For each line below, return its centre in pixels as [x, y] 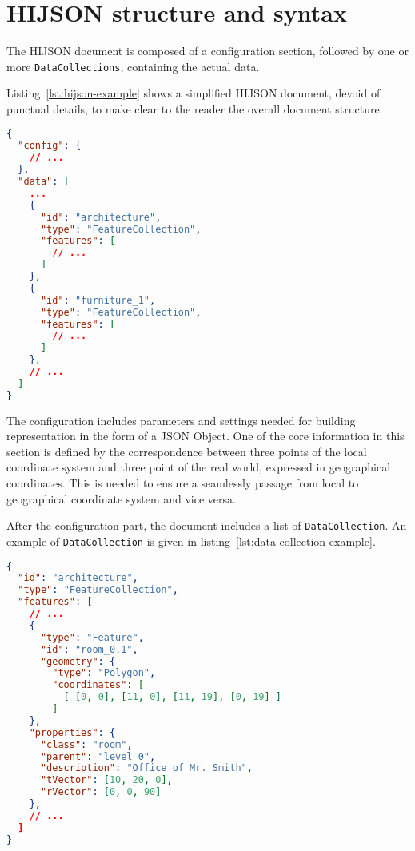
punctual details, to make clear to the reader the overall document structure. [195, 108]
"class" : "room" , [86, 744]
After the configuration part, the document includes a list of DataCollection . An [207, 525]
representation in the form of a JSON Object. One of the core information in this [206, 436]
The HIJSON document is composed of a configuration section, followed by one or [207, 51]
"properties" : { [72, 732]
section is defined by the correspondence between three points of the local [187, 451]
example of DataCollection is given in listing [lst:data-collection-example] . [191, 541]
